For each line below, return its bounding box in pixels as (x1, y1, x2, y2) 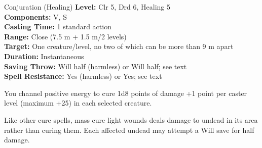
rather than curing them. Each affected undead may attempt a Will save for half (4, 124, 254, 135)
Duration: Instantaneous (4, 51, 84, 61)
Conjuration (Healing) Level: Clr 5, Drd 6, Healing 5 (4, 2, 171, 12)
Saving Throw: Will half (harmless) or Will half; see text (4, 61, 187, 71)
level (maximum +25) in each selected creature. (4, 97, 152, 108)
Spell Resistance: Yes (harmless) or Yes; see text (4, 71, 162, 81)
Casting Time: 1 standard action (4, 21, 111, 32)
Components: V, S (4, 11, 67, 22)
